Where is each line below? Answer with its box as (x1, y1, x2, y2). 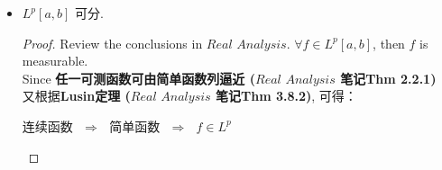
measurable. (22, 51, 88, 70)
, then (373, 33, 405, 52)
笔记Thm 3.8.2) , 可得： (215, 86, 357, 105)
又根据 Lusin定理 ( (22, 86, 131, 105)
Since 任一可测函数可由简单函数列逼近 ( (22, 68, 255, 87)
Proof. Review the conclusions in (22, 33, 203, 52)
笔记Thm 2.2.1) (340, 68, 437, 87)
